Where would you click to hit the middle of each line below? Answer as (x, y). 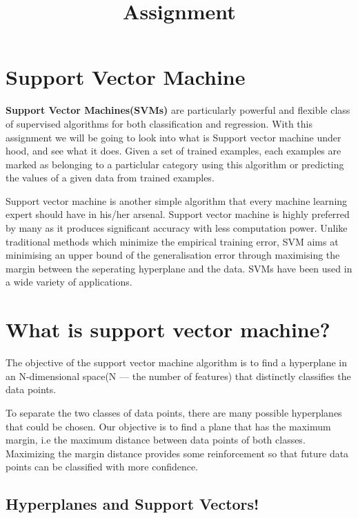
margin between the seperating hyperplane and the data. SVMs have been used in (179, 268)
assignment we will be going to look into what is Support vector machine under (173, 137)
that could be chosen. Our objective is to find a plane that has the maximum (168, 426)
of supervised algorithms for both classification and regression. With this (159, 123)
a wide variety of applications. (69, 282)
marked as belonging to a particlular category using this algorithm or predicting (175, 164)
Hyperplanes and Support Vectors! (132, 504)
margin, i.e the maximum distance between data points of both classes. (156, 440)
